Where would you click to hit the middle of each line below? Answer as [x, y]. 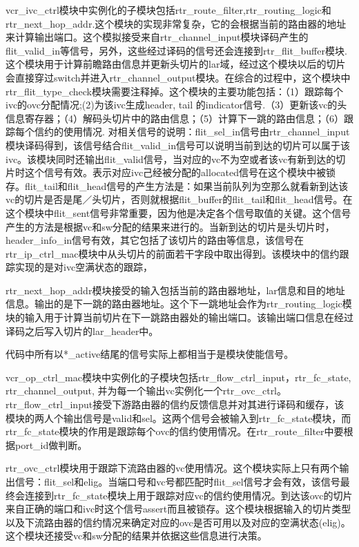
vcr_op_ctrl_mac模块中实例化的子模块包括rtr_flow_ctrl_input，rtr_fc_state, [178, 377]
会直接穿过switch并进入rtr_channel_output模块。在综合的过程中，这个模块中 [178, 77]
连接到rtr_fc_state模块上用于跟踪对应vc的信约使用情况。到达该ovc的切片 [188, 495]
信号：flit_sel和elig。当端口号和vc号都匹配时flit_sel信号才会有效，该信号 [177, 481]
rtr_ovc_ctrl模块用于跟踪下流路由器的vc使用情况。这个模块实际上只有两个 [173, 468]
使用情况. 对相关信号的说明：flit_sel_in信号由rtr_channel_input [206, 132]
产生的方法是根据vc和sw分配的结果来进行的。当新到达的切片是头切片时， [170, 226]
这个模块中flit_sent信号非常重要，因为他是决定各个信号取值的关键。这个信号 [178, 212]
